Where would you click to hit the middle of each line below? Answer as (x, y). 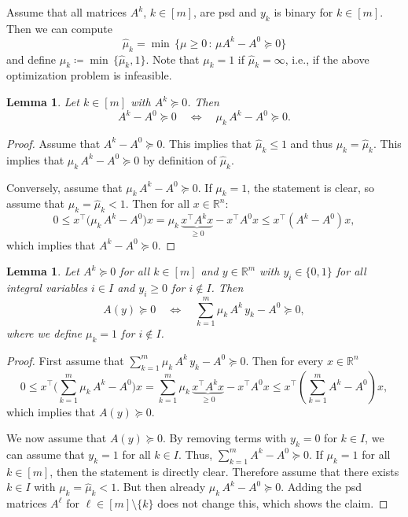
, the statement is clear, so (311, 187)
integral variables (47, 287)
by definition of (179, 159)
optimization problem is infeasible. (89, 75)
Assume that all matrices (67, 12)
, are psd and (225, 12)
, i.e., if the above (327, 59)
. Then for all (158, 203)
